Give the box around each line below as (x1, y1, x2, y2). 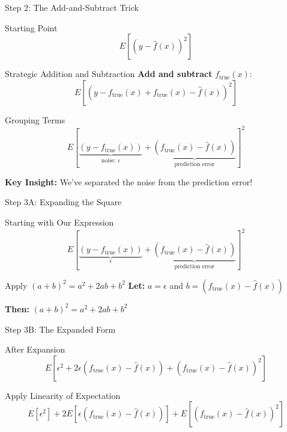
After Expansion (5, 343, 65, 356)
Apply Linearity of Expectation (5, 389, 121, 401)
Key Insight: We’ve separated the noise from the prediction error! (5, 175, 253, 188)
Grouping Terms (5, 113, 65, 126)
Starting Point (5, 21, 58, 34)
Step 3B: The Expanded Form (5, 322, 116, 335)
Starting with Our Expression (5, 215, 114, 228)
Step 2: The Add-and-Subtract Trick (5, 1, 139, 13)
